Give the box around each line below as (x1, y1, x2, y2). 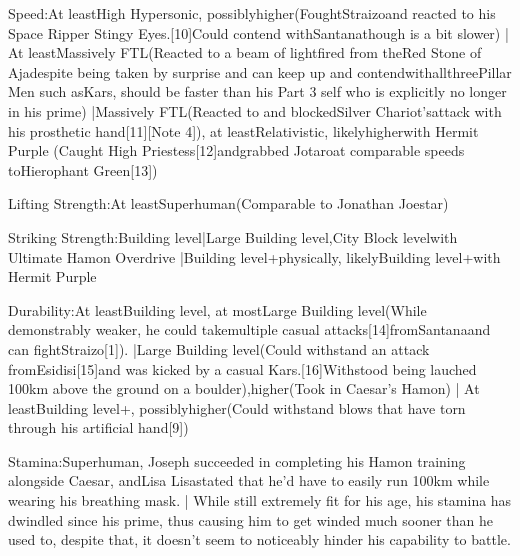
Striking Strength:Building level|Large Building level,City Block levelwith (8, 226, 458, 247)
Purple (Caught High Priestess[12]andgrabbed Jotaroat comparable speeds (8, 140, 465, 161)
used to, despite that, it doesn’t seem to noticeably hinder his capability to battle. (8, 529, 511, 550)
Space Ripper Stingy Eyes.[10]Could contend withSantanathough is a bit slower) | (8, 22, 509, 43)
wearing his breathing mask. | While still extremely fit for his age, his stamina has (8, 490, 512, 511)
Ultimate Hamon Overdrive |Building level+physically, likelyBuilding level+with (8, 246, 501, 267)
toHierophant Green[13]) (8, 159, 158, 180)
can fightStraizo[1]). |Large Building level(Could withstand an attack (8, 338, 430, 359)
